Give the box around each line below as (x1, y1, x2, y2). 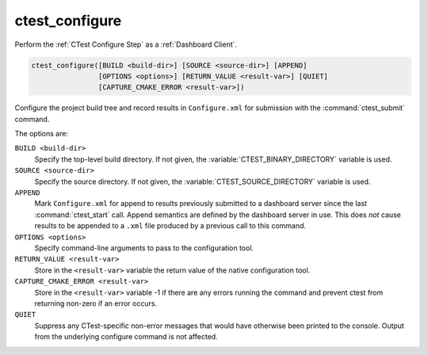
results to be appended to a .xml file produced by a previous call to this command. (34, 221, 307, 231)
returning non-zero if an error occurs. (34, 298, 158, 308)
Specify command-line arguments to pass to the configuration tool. (34, 242, 254, 253)
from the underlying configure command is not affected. (34, 332, 218, 342)
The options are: (14, 129, 69, 139)
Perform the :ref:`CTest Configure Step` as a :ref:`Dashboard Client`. (14, 40, 238, 49)
